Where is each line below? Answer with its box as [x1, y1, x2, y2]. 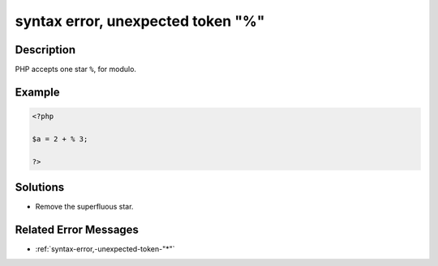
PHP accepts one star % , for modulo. [15, 65, 137, 74]
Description [15, 43, 76, 57]
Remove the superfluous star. [35, 202, 134, 212]
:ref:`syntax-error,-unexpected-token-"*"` [35, 244, 175, 254]
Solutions [15, 180, 65, 194]
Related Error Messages [15, 222, 140, 236]
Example [15, 85, 60, 99]
